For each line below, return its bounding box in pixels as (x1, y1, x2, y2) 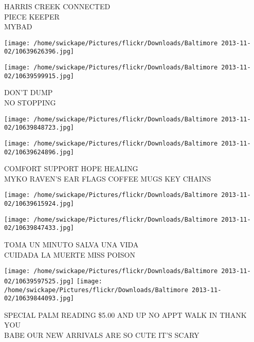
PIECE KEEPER (4, 11, 60, 22)
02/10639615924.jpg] (4, 200, 75, 208)
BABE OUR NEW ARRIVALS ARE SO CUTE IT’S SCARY (4, 330, 199, 340)
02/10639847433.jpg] (4, 224, 75, 232)
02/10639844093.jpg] (4, 295, 75, 302)
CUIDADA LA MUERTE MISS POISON (4, 249, 135, 260)
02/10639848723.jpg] (4, 124, 75, 132)
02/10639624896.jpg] (4, 148, 75, 156)
